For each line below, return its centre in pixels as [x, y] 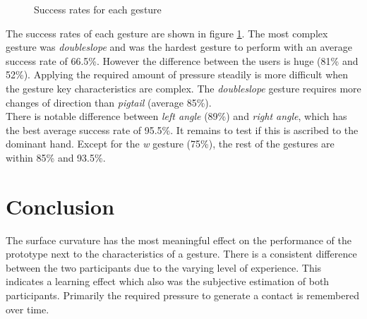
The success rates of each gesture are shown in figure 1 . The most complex [167, 33]
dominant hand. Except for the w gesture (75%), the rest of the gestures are [170, 144]
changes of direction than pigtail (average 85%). [109, 102]
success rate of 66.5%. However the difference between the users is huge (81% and [182, 60]
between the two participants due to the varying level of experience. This [164, 267]
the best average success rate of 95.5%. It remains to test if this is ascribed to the [182, 130]
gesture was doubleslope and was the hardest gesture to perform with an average [179, 47]
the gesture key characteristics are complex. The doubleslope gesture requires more [183, 88]
